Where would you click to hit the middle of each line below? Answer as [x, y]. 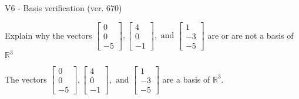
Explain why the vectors [48, 35]
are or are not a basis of [251, 35]
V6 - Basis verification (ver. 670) [63, 8]
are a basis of [186, 79]
